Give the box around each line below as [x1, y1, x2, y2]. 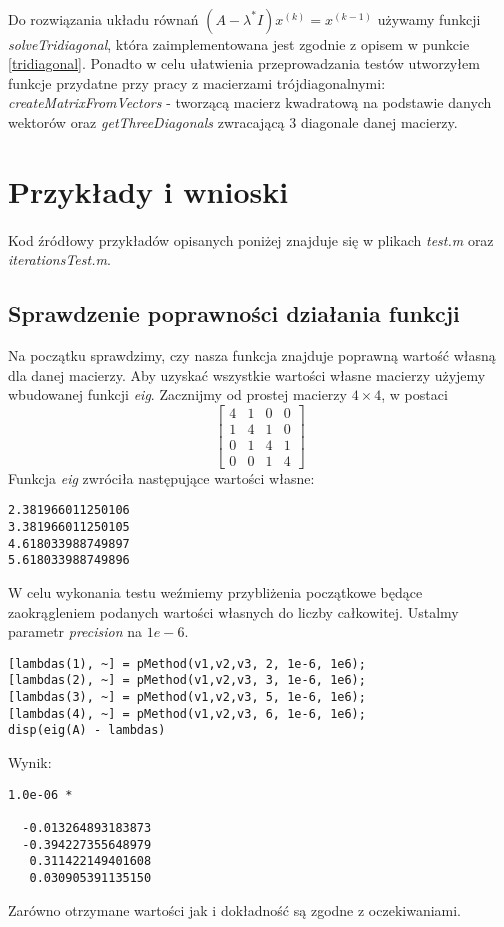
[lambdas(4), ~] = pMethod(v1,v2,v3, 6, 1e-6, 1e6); [8, 706, 366, 721]
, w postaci [381, 384, 448, 405]
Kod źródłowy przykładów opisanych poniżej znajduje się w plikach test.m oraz [8, 229, 494, 250]
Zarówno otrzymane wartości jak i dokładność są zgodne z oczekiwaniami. [8, 899, 462, 920]
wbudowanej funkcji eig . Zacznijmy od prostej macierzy [8, 384, 347, 405]
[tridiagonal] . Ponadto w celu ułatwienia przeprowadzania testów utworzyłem [8, 53, 480, 74]
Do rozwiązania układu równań [8, 8, 199, 29]
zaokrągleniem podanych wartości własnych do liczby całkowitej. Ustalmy [8, 601, 459, 622]
